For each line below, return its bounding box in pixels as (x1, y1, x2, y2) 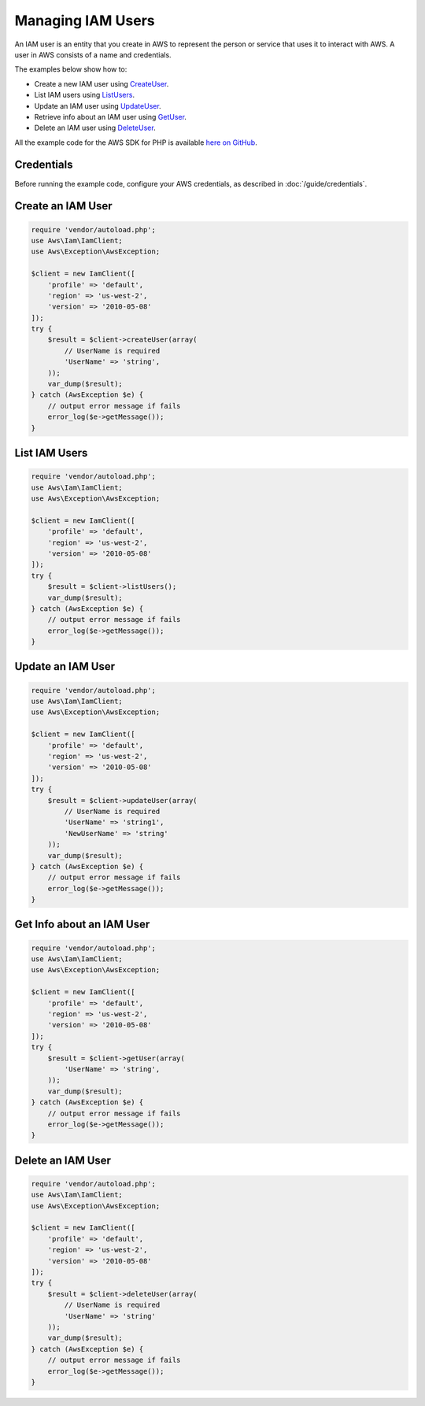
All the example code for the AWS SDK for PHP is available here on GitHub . (14, 138, 257, 147)
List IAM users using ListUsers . (34, 91, 135, 100)
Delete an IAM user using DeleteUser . (34, 123, 157, 133)
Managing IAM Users (14, 12, 155, 29)
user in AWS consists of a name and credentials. (14, 50, 172, 59)
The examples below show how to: (14, 65, 128, 74)
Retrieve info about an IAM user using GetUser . (34, 112, 187, 121)
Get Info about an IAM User (14, 918, 150, 931)
